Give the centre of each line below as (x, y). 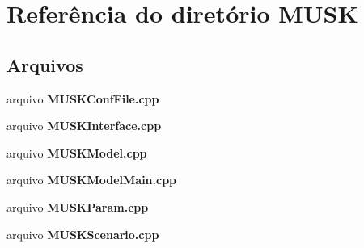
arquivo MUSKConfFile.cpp (83, 98)
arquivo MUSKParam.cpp (78, 206)
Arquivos (45, 64)
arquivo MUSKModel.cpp (77, 152)
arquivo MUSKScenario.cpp (83, 234)
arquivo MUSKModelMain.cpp (92, 180)
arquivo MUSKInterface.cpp (84, 126)
